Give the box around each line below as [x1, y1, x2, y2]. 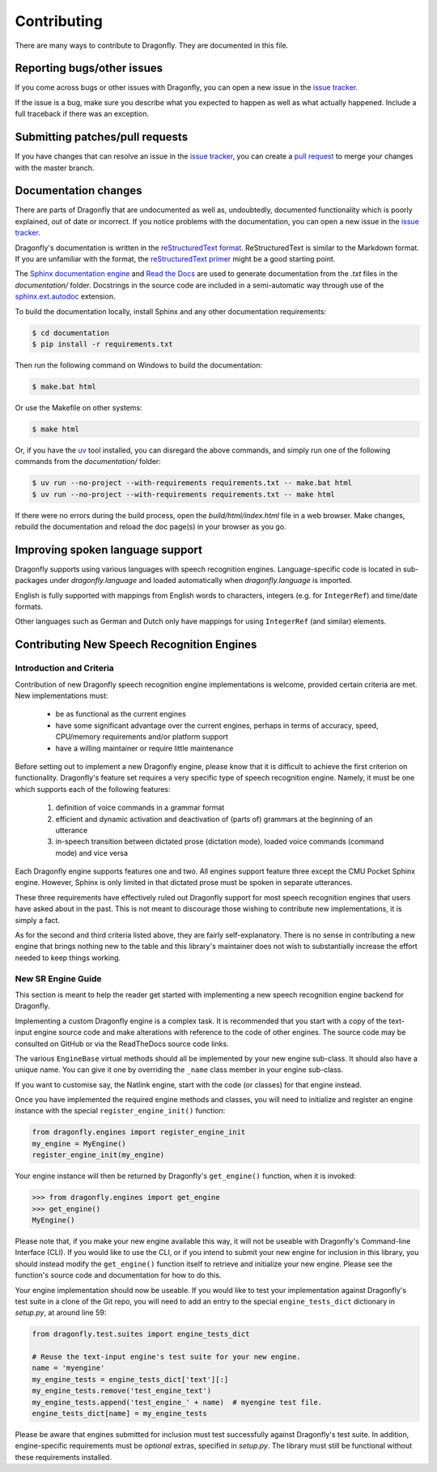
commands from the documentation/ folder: [15, 457, 161, 466]
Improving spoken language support [15, 542, 202, 556]
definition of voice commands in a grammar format [55, 802, 225, 813]
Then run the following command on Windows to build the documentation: [15, 360, 263, 370]
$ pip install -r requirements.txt [32, 339, 173, 348]
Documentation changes [15, 184, 142, 198]
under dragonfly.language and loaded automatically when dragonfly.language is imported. [49, 576, 352, 585]
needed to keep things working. [15, 952, 121, 963]
